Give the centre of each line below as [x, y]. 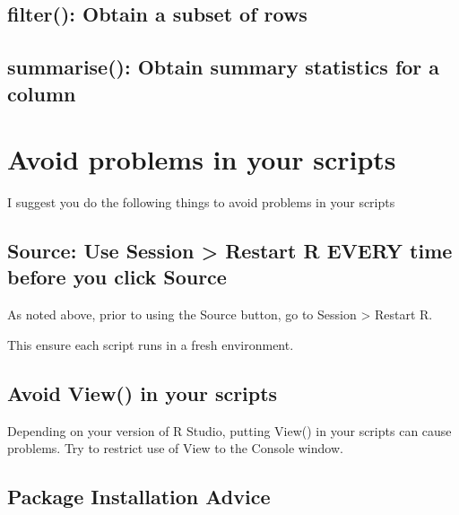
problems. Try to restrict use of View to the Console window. [175, 448]
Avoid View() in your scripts [143, 393]
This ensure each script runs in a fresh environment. [151, 344]
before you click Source [117, 277]
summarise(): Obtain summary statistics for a [224, 67]
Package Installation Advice [139, 497]
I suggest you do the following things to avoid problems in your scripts [201, 202]
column [42, 93]
